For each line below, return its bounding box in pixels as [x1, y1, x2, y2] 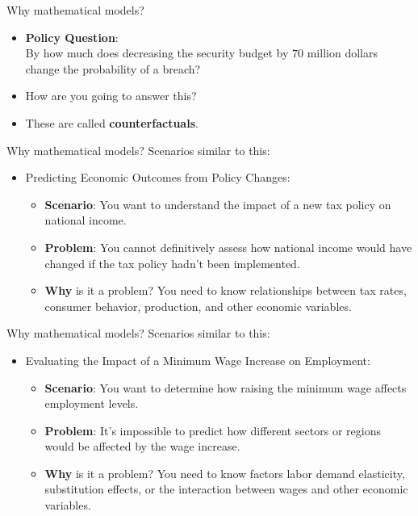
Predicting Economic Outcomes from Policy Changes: [25, 169, 291, 186]
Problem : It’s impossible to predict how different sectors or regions [44, 422, 381, 438]
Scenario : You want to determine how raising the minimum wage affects [44, 379, 407, 396]
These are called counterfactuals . [25, 114, 199, 131]
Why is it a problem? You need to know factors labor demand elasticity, [44, 464, 405, 481]
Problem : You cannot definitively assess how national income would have [44, 238, 412, 255]
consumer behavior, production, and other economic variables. [44, 297, 352, 314]
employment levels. [44, 395, 139, 412]
